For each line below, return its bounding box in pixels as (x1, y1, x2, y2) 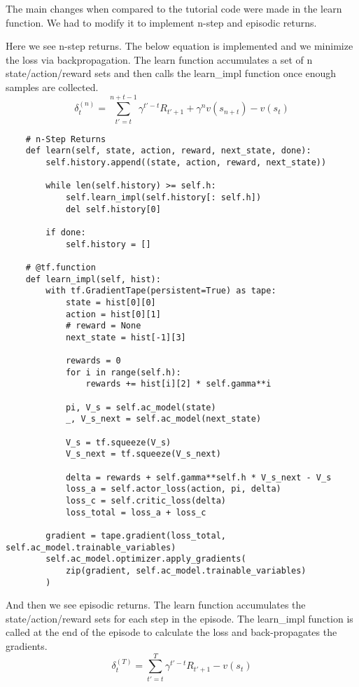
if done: (45, 227, 86, 237)
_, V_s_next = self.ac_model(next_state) (65, 414, 262, 424)
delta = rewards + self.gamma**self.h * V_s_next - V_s (65, 472, 332, 483)
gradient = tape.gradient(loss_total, (45, 531, 226, 541)
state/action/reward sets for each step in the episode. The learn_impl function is (6, 611, 353, 625)
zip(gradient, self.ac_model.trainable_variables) (65, 565, 307, 576)
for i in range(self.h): (65, 367, 181, 377)
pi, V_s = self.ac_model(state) (65, 402, 216, 412)
